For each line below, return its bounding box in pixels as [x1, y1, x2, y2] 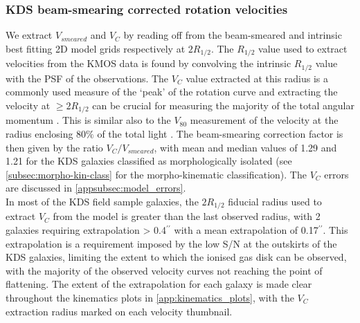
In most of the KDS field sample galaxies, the [6, 194, 199, 208]
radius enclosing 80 [6, 126, 87, 140]
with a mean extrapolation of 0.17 [174, 222, 318, 237]
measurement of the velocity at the [190, 113, 339, 127]
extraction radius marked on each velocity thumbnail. [6, 304, 233, 318]
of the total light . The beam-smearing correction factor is [97, 126, 343, 140]
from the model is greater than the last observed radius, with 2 [53, 209, 321, 223]
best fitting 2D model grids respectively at [6, 41, 186, 55]
